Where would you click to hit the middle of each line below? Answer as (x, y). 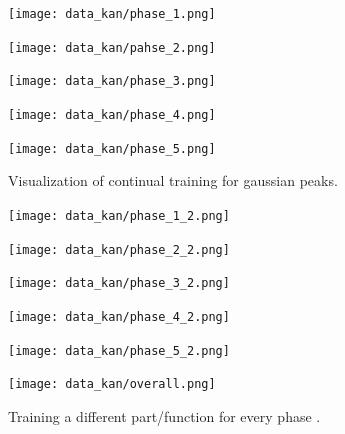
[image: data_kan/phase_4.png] (112, 114)
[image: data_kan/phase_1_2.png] (119, 215)
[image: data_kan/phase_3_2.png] (119, 283)
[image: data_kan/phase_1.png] (112, 14)
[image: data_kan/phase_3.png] (112, 81)
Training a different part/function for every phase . (164, 415)
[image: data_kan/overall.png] (112, 384)
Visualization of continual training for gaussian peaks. (173, 180)
